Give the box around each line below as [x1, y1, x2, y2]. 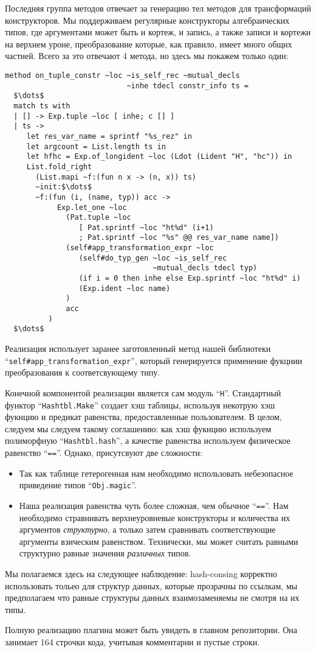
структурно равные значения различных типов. [19, 547, 191, 559]
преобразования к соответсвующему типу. [5, 366, 160, 379]
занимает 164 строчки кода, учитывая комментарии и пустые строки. [5, 635, 260, 648]
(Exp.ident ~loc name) [78, 284, 171, 293]
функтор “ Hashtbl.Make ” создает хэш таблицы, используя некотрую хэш [5, 398, 275, 411]
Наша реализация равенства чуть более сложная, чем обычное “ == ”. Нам [19, 499, 289, 511]
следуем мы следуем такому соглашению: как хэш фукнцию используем [5, 422, 272, 435]
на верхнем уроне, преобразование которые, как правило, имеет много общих [5, 37, 292, 50]
